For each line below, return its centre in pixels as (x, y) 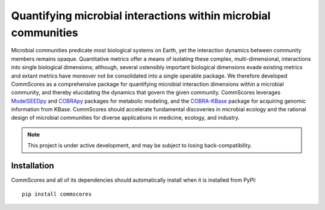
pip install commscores (57, 194)
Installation (32, 166)
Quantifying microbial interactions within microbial (141, 16)
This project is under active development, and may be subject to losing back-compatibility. (140, 146)
